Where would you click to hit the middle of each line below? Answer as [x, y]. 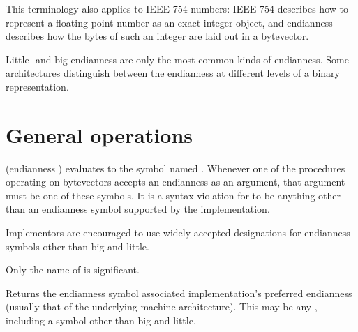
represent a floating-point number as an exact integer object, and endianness [169, 22]
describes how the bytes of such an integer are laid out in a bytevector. [157, 36]
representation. [37, 86]
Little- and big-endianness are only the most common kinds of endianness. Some [177, 59]
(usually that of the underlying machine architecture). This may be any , [162, 307]
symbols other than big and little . [77, 246]
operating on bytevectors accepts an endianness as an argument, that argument [176, 182]
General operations [99, 134]
